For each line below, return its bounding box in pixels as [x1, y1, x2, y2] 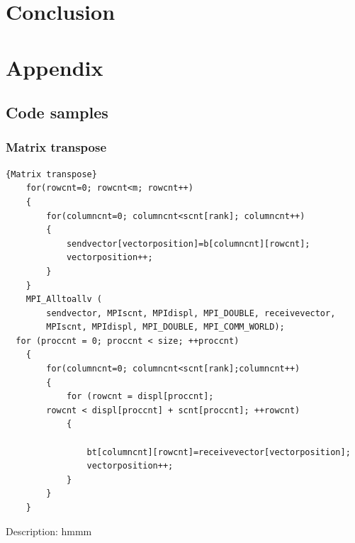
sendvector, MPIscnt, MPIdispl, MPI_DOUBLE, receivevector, [46, 308, 336, 318]
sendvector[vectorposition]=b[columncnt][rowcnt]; [66, 238, 310, 249]
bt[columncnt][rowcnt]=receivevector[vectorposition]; [86, 447, 351, 457]
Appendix [6, 52, 103, 82]
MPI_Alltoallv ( [26, 294, 103, 305]
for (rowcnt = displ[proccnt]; [66, 391, 214, 402]
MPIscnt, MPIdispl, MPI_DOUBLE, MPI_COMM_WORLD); [46, 322, 285, 332]
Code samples [6, 101, 108, 123]
